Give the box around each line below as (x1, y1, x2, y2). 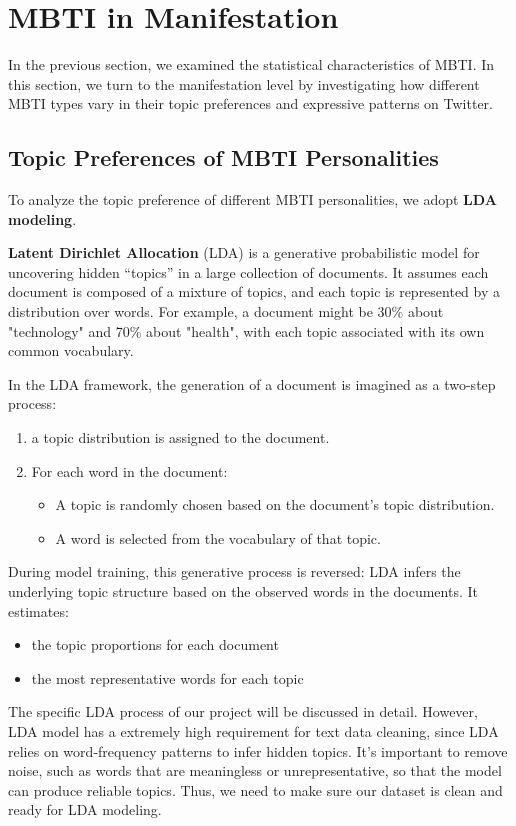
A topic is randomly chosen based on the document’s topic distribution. (55, 494, 495, 515)
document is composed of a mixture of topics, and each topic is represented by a (8, 281, 501, 302)
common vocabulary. (8, 340, 134, 361)
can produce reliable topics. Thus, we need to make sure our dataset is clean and (8, 779, 503, 800)
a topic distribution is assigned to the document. (31, 427, 330, 448)
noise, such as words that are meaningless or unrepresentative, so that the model (8, 760, 502, 781)
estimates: (8, 600, 69, 621)
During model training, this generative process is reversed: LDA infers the (8, 561, 461, 582)
